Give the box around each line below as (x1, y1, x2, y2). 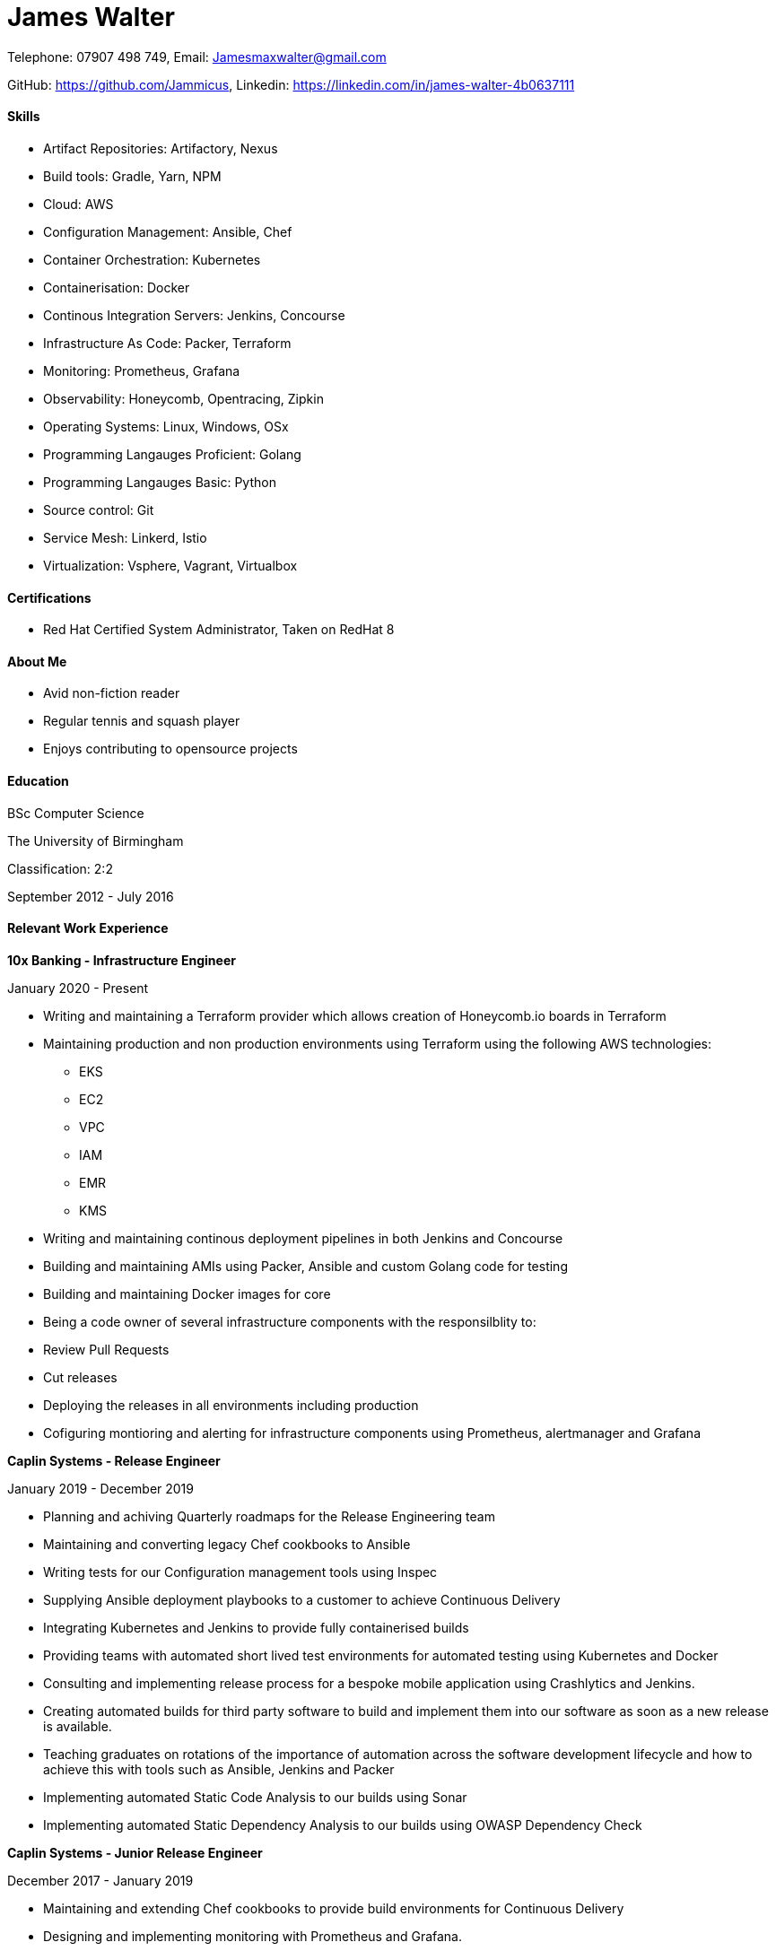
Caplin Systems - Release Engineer (7, 1452, 221, 1468)
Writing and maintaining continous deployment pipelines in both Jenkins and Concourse (43, 1230, 563, 1246)
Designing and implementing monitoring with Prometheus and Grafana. (43, 1928, 463, 1944)
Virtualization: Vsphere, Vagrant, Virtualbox (43, 557, 298, 573)
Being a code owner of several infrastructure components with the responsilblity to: (43, 1313, 536, 1329)
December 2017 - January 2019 (7, 1872, 194, 1888)
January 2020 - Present (7, 980, 149, 996)
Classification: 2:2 (7, 860, 113, 876)
